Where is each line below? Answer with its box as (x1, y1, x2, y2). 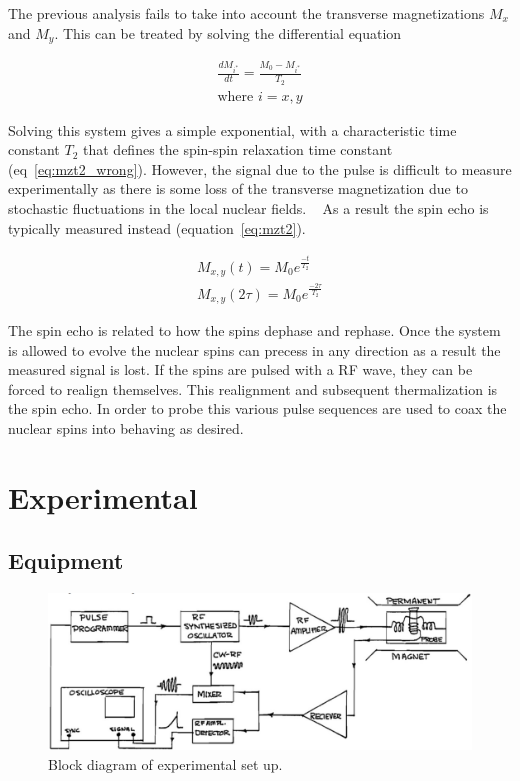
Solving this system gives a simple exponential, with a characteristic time (8, 119, 457, 140)
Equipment (8, 545, 124, 576)
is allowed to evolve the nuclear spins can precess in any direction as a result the (8, 339, 501, 360)
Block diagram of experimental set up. (48, 754, 283, 775)
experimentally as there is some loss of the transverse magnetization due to (8, 178, 468, 199)
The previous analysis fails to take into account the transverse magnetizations (8, 3, 485, 23)
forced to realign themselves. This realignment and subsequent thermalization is (8, 378, 498, 399)
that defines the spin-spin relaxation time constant (83, 139, 393, 160)
